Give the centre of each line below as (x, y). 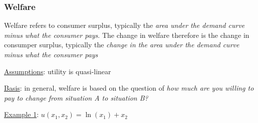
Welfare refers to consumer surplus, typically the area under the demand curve (124, 25)
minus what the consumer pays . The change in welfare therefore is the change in (127, 35)
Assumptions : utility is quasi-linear (58, 71)
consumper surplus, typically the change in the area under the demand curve (122, 45)
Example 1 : (22, 114)
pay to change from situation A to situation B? (76, 97)
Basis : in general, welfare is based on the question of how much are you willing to (129, 88)
